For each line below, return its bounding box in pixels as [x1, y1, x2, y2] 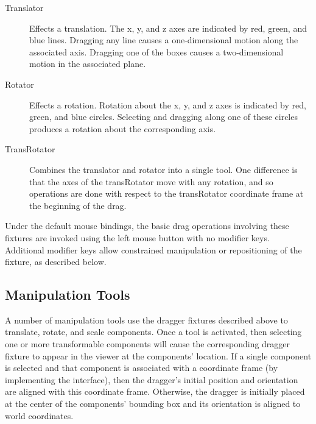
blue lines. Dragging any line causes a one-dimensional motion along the [29, 34, 298, 46]
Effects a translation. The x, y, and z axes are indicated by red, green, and [29, 21, 307, 34]
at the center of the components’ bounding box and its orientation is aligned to [5, 397, 301, 410]
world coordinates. [5, 409, 74, 422]
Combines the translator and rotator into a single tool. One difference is [29, 163, 298, 175]
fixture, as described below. [5, 255, 107, 268]
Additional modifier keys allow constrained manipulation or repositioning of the [5, 243, 302, 256]
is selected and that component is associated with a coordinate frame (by [5, 361, 278, 374]
